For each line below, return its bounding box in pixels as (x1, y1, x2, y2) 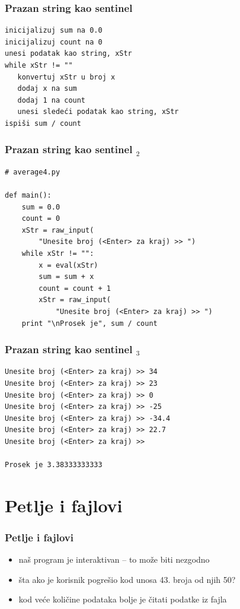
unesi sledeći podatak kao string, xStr (17, 107, 179, 116)
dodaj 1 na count (17, 96, 86, 104)
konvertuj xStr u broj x (17, 72, 116, 81)
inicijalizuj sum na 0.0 (5, 26, 103, 35)
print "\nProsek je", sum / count (21, 319, 158, 328)
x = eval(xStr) (39, 261, 98, 269)
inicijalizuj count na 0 (5, 37, 103, 46)
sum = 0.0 (21, 202, 60, 211)
